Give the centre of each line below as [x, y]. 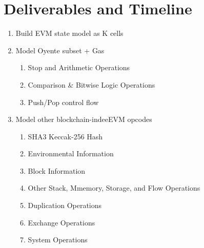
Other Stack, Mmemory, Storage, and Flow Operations [114, 188]
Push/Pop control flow [63, 102]
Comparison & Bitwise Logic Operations [91, 84]
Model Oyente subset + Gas [60, 50]
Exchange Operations [62, 222]
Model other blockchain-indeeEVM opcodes [84, 119]
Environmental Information [71, 153]
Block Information [57, 170]
